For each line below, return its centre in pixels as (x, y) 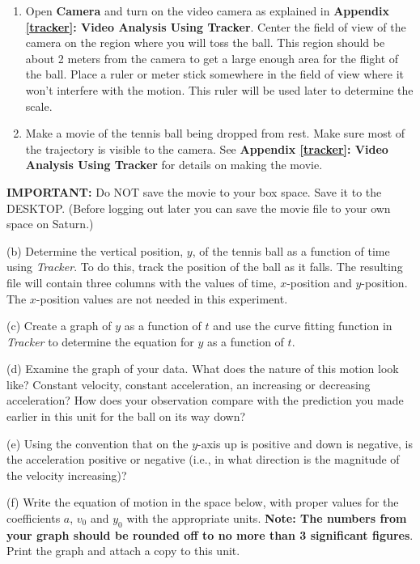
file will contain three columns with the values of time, (142, 282)
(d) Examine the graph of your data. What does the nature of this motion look (203, 369)
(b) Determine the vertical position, (95, 250)
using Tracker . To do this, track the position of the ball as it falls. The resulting (205, 267)
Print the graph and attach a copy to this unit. (123, 551)
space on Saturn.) (50, 224)
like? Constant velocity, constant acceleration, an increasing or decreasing (189, 384)
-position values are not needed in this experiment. (162, 298)
